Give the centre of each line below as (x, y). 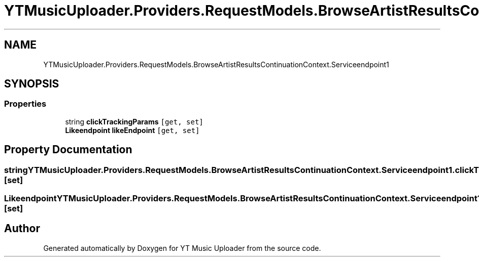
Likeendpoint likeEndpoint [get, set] (132, 130)
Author (22, 229)
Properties (25, 104)
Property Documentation (68, 150)
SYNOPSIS (32, 84)
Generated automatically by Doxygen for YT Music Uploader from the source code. (182, 248)
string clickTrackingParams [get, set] (134, 121)
